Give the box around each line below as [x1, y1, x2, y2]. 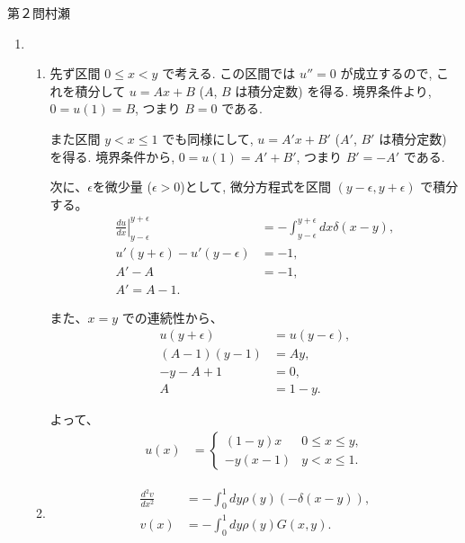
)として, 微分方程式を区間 [180, 177, 331, 196]
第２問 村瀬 [7, 4, 70, 22]
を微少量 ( [92, 177, 152, 196]
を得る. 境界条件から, [49, 147, 175, 165]
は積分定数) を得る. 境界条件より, [235, 81, 432, 100]
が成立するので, [340, 64, 433, 83]
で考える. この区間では [162, 64, 296, 83]
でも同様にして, [162, 129, 254, 147]
